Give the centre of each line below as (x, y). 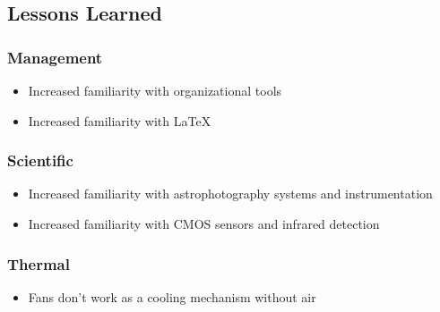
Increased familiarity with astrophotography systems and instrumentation (230, 194)
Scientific (40, 160)
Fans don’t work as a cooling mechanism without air (172, 296)
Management (55, 57)
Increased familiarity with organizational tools (155, 90)
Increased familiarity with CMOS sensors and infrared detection (204, 223)
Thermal (39, 263)
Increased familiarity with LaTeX (120, 120)
